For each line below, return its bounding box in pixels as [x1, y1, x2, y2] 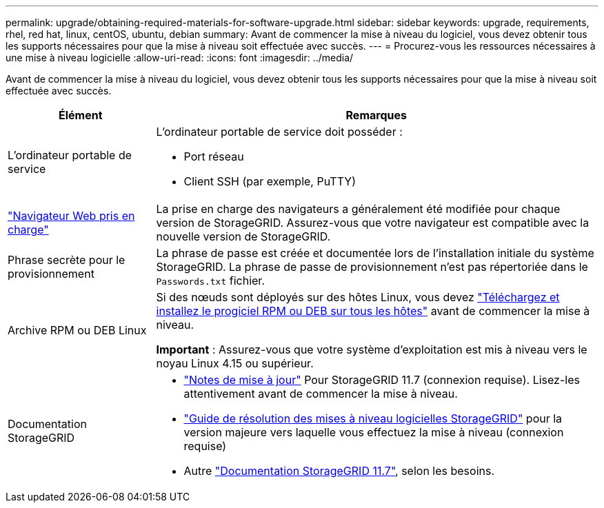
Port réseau [183, 150, 244, 163]
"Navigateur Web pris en [8, 209, 135, 223]
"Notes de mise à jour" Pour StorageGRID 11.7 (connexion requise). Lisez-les [183, 373, 580, 387]
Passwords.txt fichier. [156, 274, 265, 287]
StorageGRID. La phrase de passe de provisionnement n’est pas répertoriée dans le [156, 260, 588, 274]
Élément [58, 108, 103, 122]
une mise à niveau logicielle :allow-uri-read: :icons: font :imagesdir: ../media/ [6, 52, 354, 63]
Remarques [345, 108, 407, 122]
